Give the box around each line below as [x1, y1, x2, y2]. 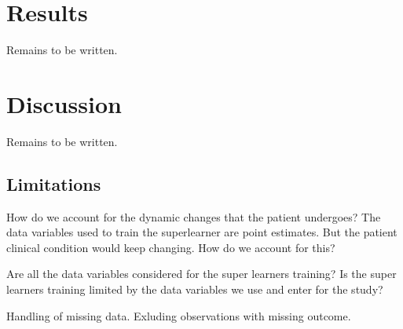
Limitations [6, 171, 101, 196]
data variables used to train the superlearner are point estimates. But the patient [6, 224, 398, 240]
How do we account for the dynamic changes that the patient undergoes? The [6, 208, 381, 225]
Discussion [6, 87, 122, 119]
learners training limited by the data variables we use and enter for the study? [6, 281, 383, 298]
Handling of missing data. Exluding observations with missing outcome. [6, 307, 351, 324]
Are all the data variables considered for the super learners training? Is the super [6, 265, 397, 282]
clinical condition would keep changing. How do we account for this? [6, 239, 335, 255]
